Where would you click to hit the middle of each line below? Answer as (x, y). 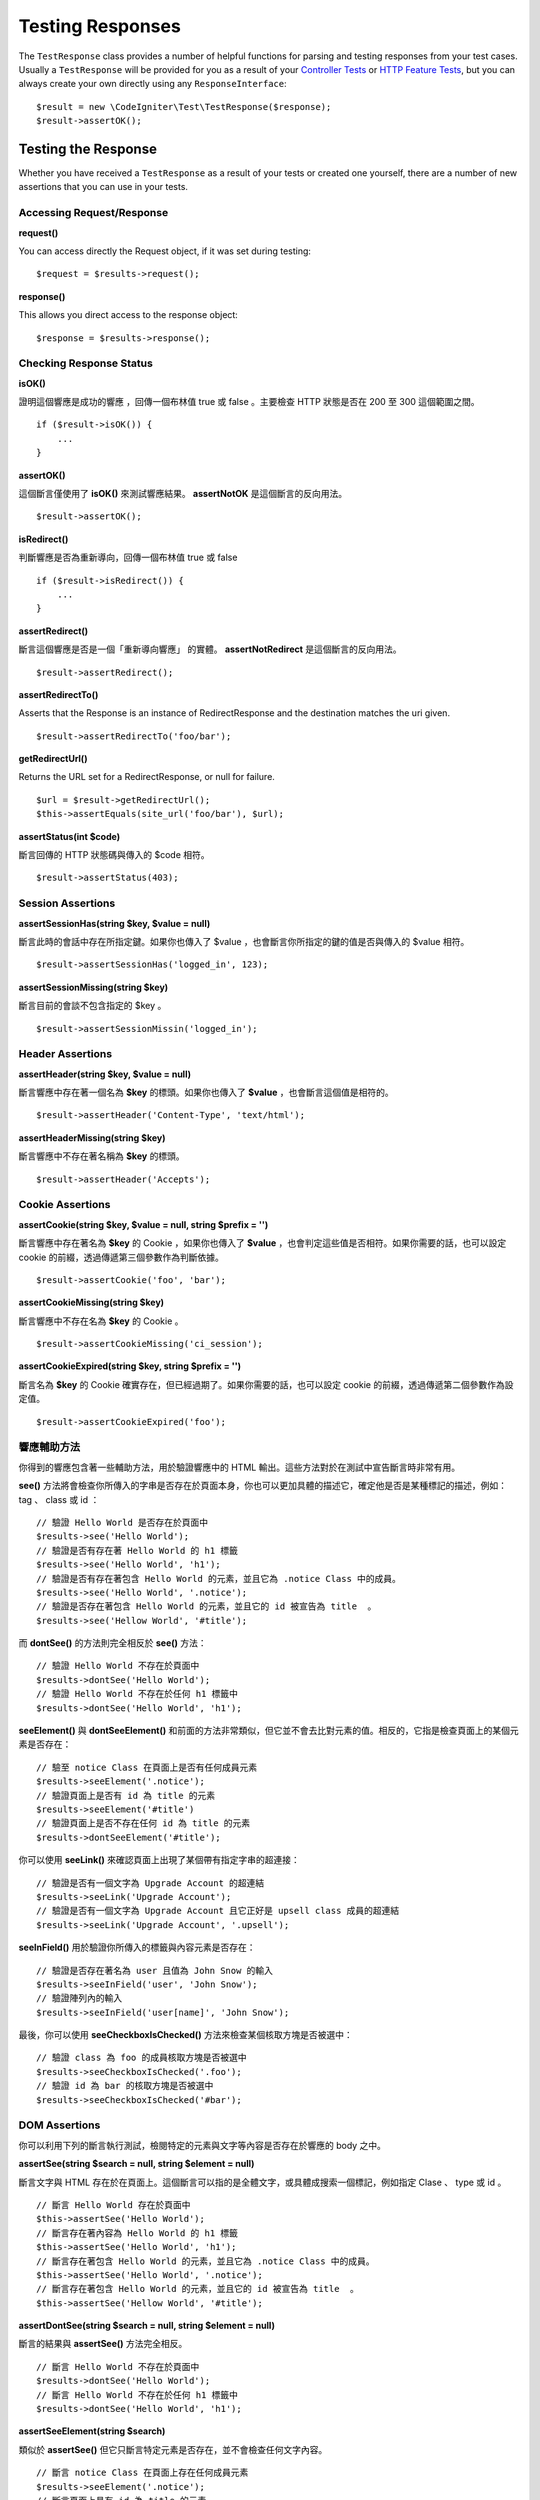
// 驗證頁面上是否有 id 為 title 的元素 (126, 1795)
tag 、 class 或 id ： (59, 1499)
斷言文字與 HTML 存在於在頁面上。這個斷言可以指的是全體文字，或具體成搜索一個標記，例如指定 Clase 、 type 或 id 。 (262, 2182)
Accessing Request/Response (93, 213)
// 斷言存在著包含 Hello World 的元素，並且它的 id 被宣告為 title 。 (198, 2289)
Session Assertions (67, 903)
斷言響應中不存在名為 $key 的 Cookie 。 (101, 1321)
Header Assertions (65, 1054)
